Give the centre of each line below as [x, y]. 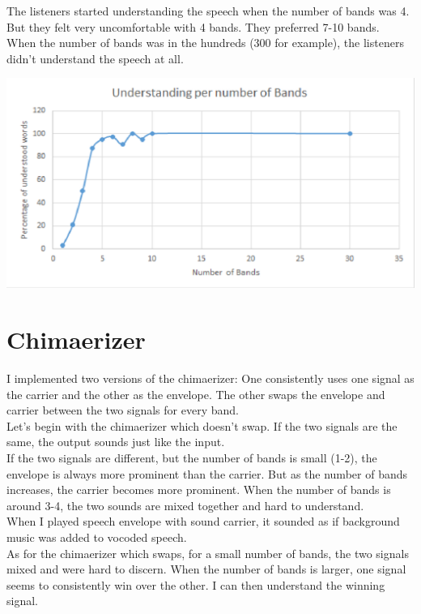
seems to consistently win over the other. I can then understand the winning [196, 584]
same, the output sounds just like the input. [116, 442]
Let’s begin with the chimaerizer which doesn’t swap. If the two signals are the [202, 425]
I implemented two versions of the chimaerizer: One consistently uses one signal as [210, 378]
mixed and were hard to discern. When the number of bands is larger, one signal [206, 569]
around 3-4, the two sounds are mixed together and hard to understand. [185, 505]
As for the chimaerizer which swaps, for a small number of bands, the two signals [208, 553]
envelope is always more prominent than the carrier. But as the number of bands [207, 473]
